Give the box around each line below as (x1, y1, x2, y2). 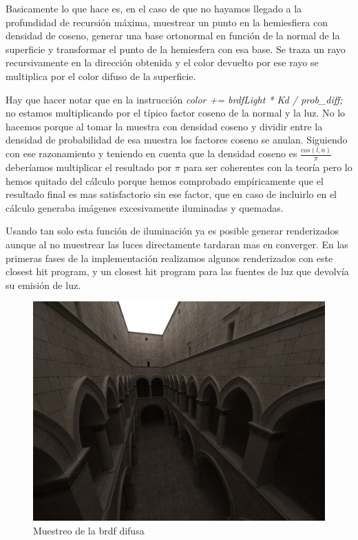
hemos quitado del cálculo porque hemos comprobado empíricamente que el (6, 173, 324, 188)
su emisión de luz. (6, 277, 81, 292)
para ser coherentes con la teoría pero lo (183, 160, 352, 174)
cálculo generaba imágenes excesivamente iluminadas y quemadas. (6, 200, 284, 214)
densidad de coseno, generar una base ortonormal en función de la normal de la (6, 28, 340, 43)
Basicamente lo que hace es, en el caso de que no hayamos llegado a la (6, 1, 302, 15)
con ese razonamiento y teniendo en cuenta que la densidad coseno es (6, 146, 297, 161)
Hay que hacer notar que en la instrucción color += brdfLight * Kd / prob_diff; (6, 92, 343, 106)
